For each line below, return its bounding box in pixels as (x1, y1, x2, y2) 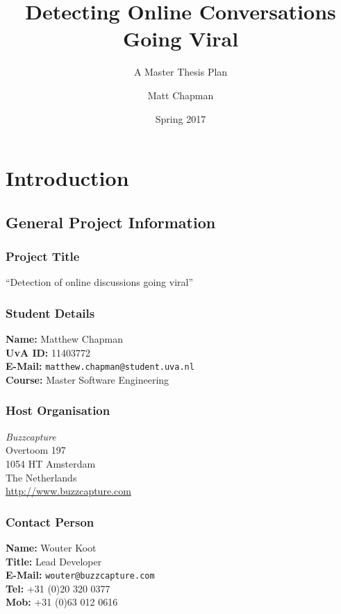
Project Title (6, 247, 80, 264)
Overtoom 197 (6, 443, 66, 457)
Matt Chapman (147, 87, 214, 102)
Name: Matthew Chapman (6, 332, 123, 346)
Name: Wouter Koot (6, 540, 97, 554)
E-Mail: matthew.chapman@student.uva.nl (6, 359, 194, 373)
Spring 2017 (155, 111, 206, 126)
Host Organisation (6, 402, 110, 419)
